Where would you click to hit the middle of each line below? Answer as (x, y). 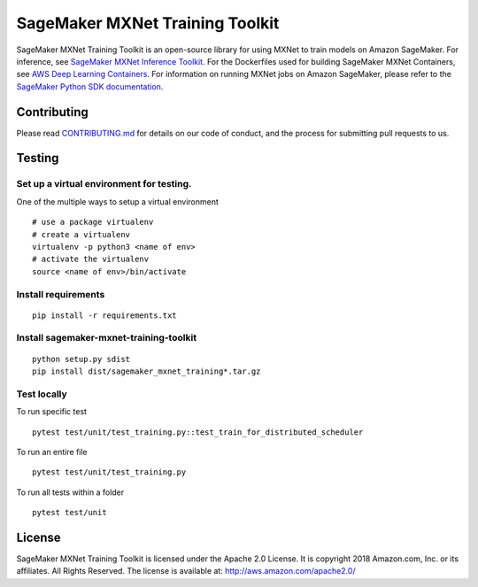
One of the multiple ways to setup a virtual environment (117, 201)
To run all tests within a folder (70, 492)
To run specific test (52, 412)
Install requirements (61, 294)
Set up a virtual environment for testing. (104, 184)
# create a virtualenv (81, 234)
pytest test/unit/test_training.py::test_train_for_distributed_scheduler (198, 432)
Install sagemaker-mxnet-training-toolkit (107, 338)
